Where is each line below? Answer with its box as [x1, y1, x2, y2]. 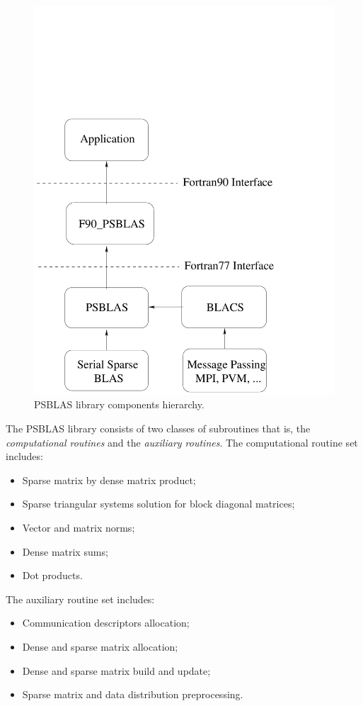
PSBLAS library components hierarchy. [34, 397, 204, 412]
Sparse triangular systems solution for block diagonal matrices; [22, 496, 295, 511]
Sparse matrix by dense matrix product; [22, 472, 196, 487]
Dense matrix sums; [22, 544, 108, 559]
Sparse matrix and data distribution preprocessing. [22, 687, 243, 702]
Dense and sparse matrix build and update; [22, 663, 211, 678]
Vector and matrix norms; [22, 520, 135, 535]
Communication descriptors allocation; [22, 615, 190, 630]
